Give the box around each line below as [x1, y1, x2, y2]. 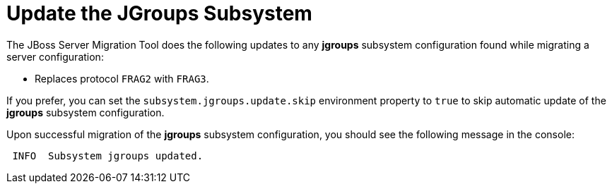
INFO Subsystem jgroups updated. [12, 150, 204, 161]
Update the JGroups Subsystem [6, 1, 312, 25]
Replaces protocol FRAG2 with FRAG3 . [35, 72, 209, 85]
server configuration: [6, 50, 104, 63]
